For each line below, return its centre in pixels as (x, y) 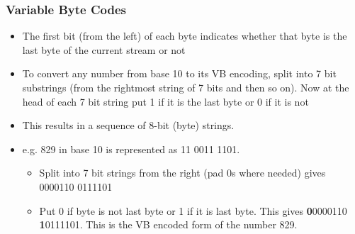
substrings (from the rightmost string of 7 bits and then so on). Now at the (186, 87)
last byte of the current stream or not (104, 49)
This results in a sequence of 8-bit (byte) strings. (128, 125)
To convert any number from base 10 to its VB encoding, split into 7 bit (179, 73)
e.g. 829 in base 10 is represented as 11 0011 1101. (131, 149)
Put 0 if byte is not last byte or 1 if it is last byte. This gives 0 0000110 (193, 210)
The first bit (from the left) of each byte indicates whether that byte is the (185, 36)
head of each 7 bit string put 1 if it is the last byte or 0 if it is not (165, 101)
